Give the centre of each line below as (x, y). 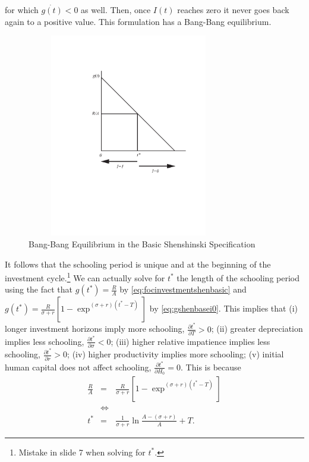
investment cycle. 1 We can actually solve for (85, 277)
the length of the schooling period (238, 277)
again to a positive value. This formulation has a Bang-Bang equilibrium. (138, 21)
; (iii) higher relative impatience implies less (190, 341)
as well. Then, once (116, 10)
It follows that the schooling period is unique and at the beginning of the (138, 264)
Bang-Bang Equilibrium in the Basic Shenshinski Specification (142, 244)
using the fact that (39, 289)
